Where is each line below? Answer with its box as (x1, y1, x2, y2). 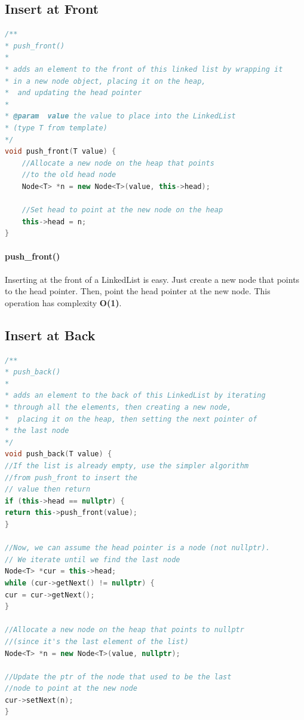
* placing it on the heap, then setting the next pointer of (5, 414, 257, 423)
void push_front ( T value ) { (5, 147, 116, 156)
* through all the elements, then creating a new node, (5, 403, 232, 412)
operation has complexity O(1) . (5, 296, 122, 309)
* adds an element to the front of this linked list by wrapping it (5, 65, 283, 74)
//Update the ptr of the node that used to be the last (5, 672, 232, 681)
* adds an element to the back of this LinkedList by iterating (5, 391, 266, 400)
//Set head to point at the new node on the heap (22, 206, 223, 215)
